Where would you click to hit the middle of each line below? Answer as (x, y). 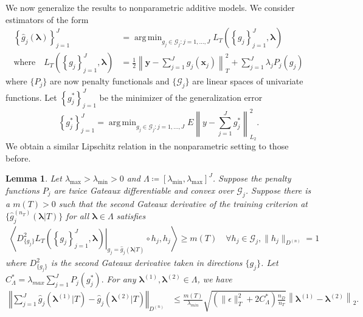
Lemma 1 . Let (34, 178)
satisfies (131, 215)
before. (18, 158)
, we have (215, 279)
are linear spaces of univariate (248, 81)
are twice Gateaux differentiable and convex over (144, 190)
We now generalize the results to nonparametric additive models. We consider (150, 7)
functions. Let (31, 97)
